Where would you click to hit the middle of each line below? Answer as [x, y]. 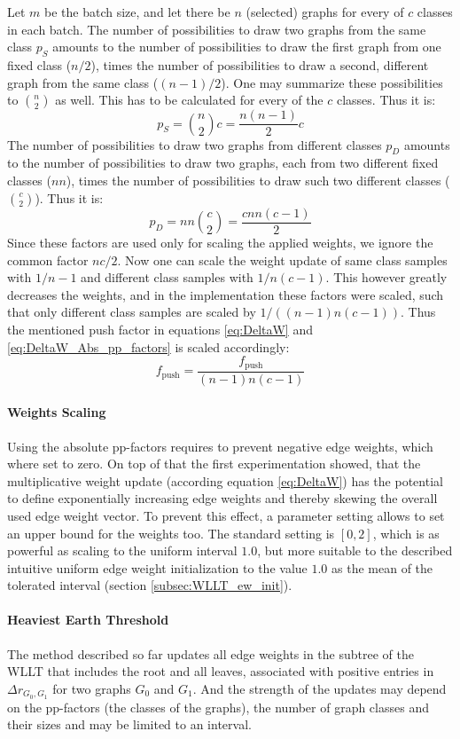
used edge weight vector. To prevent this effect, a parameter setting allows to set [226, 515]
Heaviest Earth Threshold [88, 620]
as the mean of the [382, 567]
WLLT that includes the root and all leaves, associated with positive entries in [221, 671]
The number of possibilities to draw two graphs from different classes [195, 144]
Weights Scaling [57, 412]
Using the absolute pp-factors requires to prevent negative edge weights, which [220, 446]
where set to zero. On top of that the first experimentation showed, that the [214, 464]
